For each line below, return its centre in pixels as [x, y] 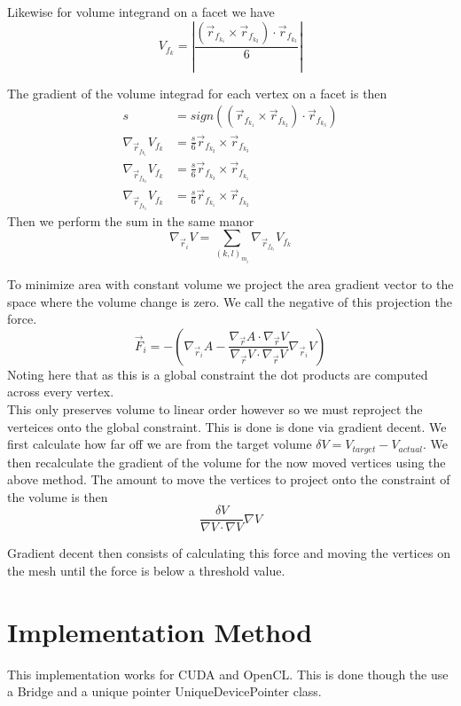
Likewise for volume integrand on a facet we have [141, 12]
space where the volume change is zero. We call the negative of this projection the [230, 301]
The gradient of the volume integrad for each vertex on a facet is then [197, 93]
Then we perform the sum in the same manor [131, 220]
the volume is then [58, 496]
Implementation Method [160, 631]
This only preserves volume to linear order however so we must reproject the [215, 408]
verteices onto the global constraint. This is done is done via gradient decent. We [227, 426]
